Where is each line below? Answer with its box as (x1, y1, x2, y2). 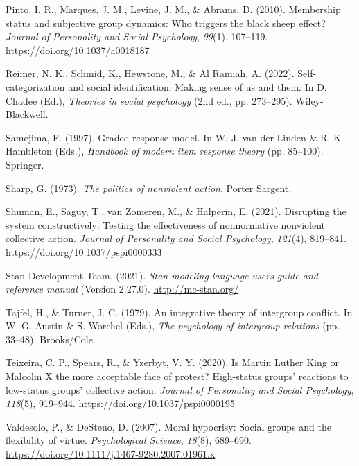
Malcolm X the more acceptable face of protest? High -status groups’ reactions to (6, 369, 349, 383)
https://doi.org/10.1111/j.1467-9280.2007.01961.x (6, 447, 216, 461)
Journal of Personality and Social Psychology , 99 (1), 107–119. (6, 29, 268, 44)
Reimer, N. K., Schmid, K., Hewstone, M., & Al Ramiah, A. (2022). (6, 66, 295, 80)
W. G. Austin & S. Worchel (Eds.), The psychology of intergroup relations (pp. (6, 318, 340, 333)
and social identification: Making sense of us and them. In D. (68, 79, 327, 94)
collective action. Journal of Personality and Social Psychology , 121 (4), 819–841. (6, 231, 347, 245)
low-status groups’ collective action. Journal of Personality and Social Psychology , (6, 382, 354, 397)
